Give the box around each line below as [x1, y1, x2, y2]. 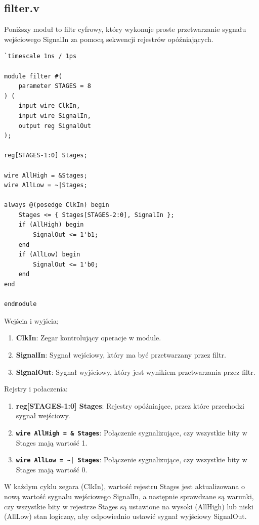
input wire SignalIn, [18, 112, 91, 119]
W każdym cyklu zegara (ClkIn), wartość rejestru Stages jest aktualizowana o [4, 481, 245, 492]
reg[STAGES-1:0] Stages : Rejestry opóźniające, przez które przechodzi [16, 400, 244, 411]
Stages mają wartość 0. [16, 464, 88, 474]
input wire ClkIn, [18, 102, 80, 110]
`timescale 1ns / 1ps [4, 53, 77, 60]
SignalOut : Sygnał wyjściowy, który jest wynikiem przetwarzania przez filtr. [16, 366, 255, 377]
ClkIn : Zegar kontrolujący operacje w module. [16, 332, 161, 343]
